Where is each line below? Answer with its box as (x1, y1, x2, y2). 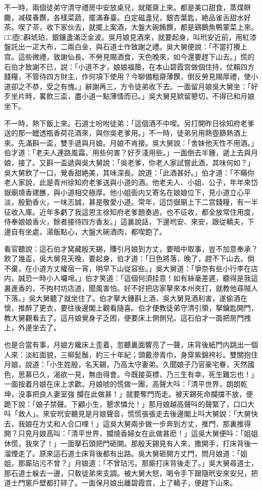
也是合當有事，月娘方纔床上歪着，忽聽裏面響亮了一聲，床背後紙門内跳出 (4, 339, 244, 349)
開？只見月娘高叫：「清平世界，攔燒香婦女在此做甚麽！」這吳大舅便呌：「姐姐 (4, 428, 258, 439)
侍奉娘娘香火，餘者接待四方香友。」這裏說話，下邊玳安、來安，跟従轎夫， (4, 216, 247, 227)
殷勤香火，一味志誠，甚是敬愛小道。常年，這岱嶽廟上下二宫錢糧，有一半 (18, 197, 258, 207)
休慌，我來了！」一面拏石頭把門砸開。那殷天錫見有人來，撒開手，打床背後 (4, 438, 251, 448)
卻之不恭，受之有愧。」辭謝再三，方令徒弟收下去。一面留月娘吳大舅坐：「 (11, 81, 251, 91)
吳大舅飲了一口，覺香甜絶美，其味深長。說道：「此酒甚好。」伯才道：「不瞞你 (4, 167, 254, 177)
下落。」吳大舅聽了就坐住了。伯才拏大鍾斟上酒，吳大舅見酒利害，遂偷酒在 (4, 292, 247, 303)
